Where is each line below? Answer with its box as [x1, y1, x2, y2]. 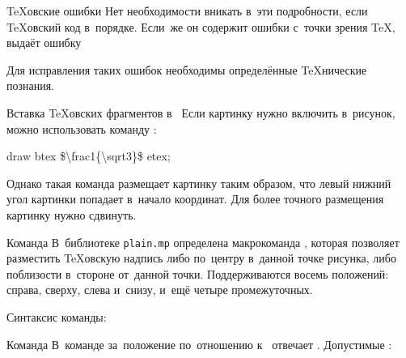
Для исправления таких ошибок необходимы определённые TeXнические [6, 61, 367, 78]
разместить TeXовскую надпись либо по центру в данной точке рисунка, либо [6, 249, 396, 266]
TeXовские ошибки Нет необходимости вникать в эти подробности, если [6, 2, 368, 19]
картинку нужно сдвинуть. [6, 206, 137, 223]
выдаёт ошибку [6, 34, 82, 51]
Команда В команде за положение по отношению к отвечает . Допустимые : [6, 335, 392, 352]
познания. [6, 77, 55, 94]
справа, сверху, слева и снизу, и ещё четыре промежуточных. [6, 281, 313, 298]
